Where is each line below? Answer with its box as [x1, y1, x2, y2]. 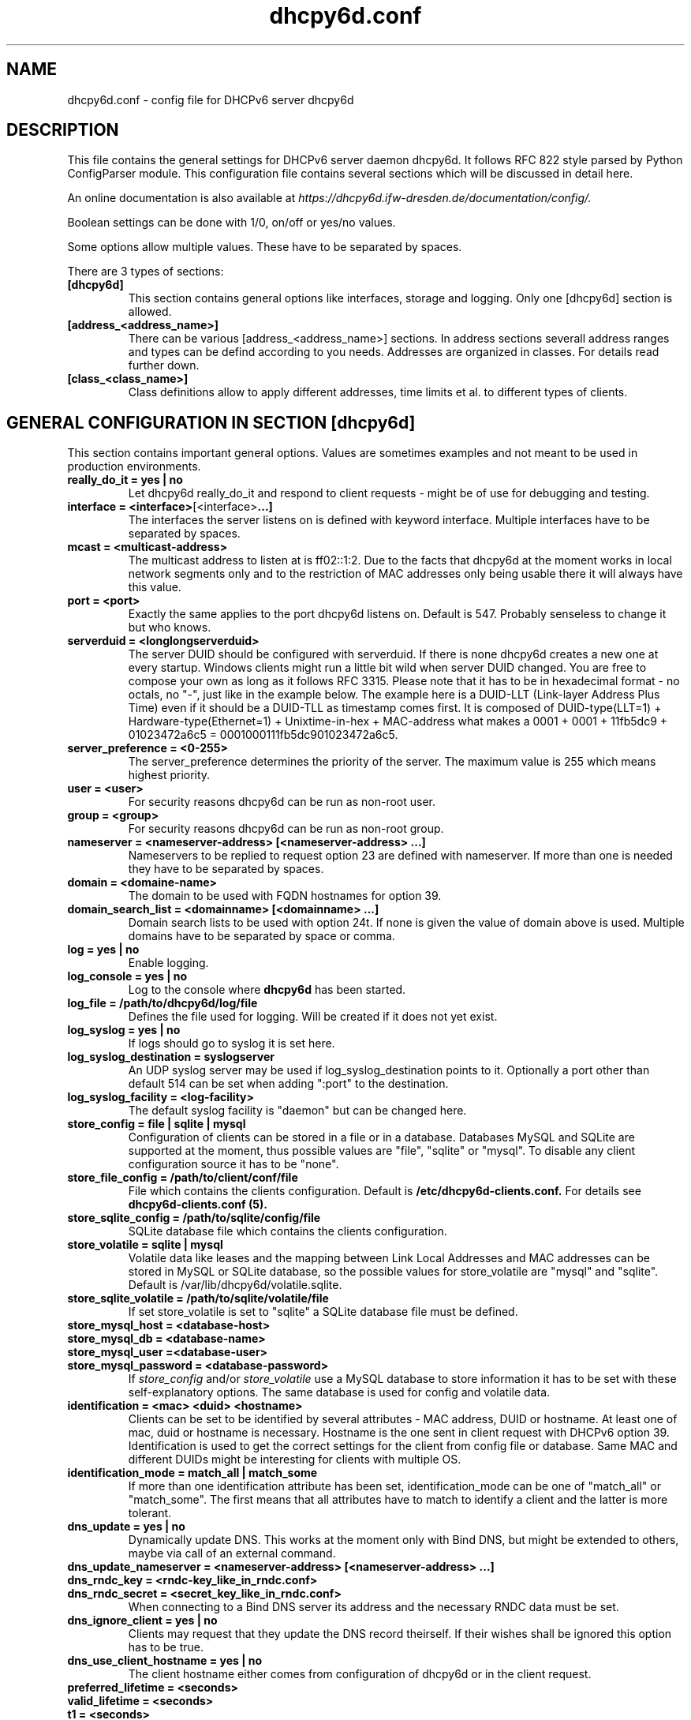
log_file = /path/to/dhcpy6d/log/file [67, 996, 258, 1010]
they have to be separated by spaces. [128, 862, 324, 876]
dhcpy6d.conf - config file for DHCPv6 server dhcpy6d [67, 92, 354, 107]
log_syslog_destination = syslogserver [67, 1050, 275, 1064]
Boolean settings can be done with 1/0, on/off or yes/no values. [67, 215, 396, 230]
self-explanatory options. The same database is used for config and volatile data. [128, 1385, 551, 1400]
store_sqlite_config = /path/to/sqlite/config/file [67, 1211, 321, 1225]
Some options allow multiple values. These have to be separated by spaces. [67, 240, 462, 254]
